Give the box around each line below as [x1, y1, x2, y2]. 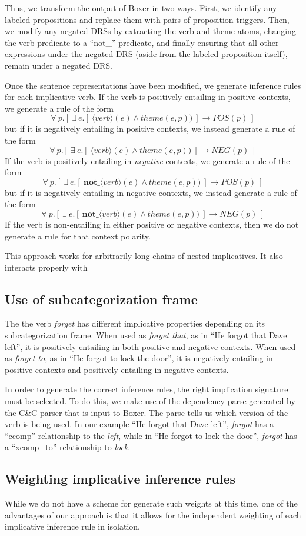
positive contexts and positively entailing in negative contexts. [5, 363, 229, 375]
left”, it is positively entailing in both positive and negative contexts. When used [5, 340, 296, 352]
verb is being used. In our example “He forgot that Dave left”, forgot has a [5, 418, 274, 430]
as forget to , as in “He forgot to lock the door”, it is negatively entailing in [5, 352, 273, 364]
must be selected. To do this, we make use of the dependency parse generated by [5, 395, 295, 407]
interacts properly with [5, 261, 88, 273]
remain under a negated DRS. [5, 59, 112, 71]
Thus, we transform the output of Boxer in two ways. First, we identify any [5, 2, 277, 14]
